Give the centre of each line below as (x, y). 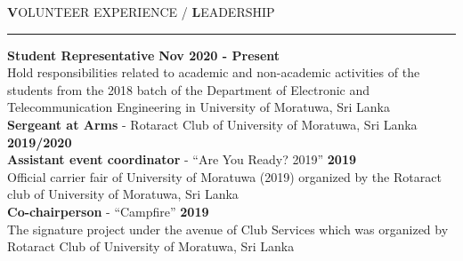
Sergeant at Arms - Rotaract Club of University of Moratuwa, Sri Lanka (212, 124)
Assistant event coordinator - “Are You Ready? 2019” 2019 (182, 159)
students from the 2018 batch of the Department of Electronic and (189, 89)
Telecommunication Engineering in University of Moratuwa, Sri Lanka (199, 107)
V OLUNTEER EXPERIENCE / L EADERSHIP (141, 12)
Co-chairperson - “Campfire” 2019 (108, 211)
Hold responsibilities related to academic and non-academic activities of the (214, 72)
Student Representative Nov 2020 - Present (144, 55)
